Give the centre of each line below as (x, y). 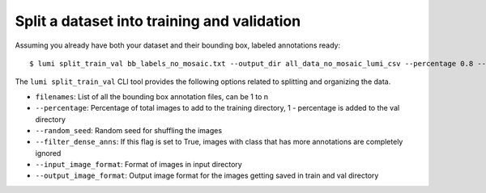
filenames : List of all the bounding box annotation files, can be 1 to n (152, 96)
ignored (48, 153)
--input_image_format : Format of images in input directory (139, 165)
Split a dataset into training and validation (158, 21)
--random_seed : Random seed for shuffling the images (129, 130)
